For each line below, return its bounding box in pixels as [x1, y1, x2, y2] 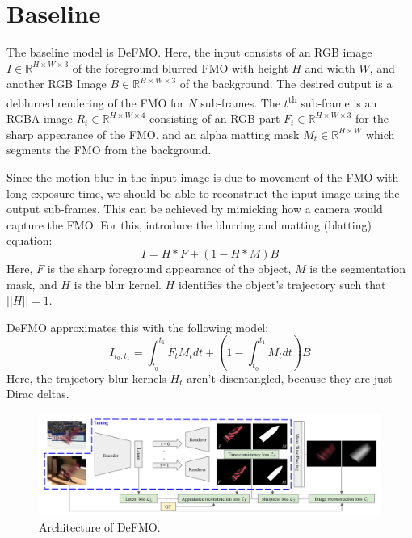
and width [305, 59, 355, 76]
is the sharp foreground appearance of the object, [47, 259, 292, 276]
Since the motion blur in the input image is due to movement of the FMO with [6, 168, 399, 185]
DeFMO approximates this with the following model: [6, 318, 269, 335]
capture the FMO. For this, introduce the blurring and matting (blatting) [6, 216, 372, 233]
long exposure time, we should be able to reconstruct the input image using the [6, 184, 400, 201]
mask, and [6, 275, 57, 292]
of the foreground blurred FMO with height [72, 59, 288, 76]
